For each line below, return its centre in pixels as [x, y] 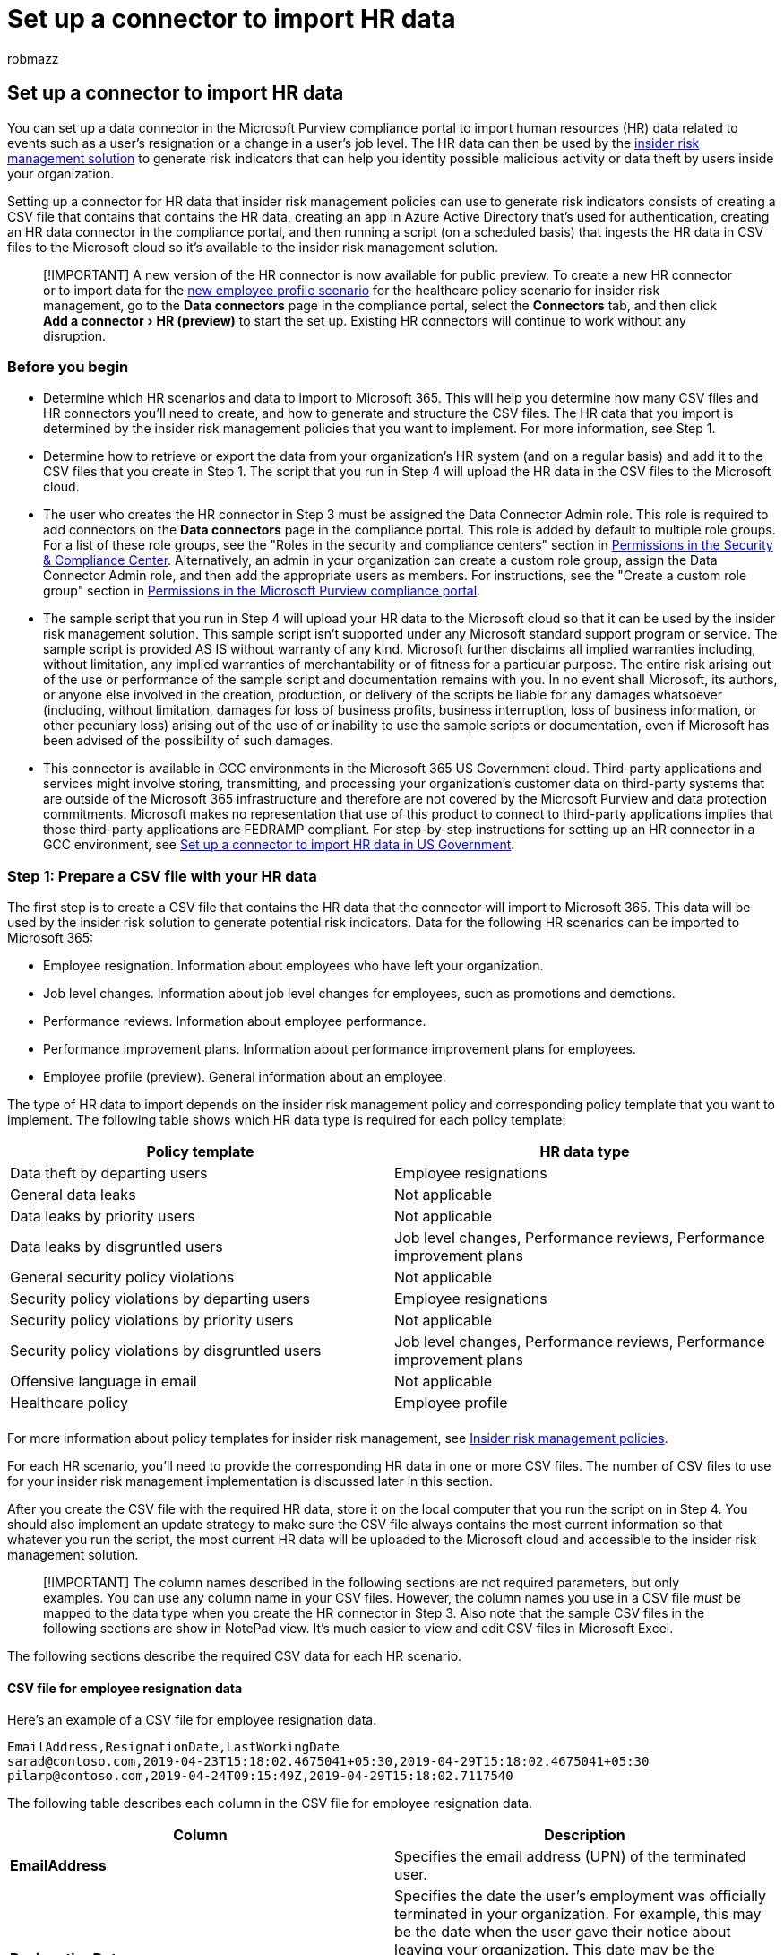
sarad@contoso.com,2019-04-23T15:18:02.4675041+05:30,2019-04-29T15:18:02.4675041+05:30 [328, 1762]
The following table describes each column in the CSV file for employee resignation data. [270, 1803]
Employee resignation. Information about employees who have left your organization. [293, 966]
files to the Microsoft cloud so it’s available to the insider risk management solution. [253, 247]
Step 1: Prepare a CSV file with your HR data [162, 876]
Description [585, 1835]
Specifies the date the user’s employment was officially [580, 1896]
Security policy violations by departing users [160, 1299]
